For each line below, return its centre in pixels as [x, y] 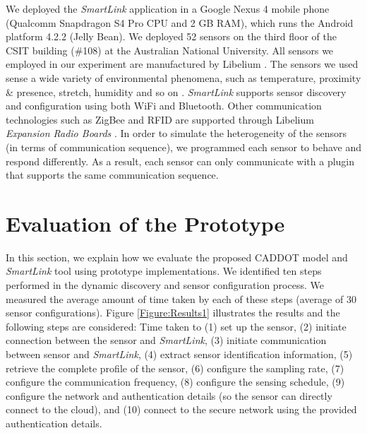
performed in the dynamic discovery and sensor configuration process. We [165, 285]
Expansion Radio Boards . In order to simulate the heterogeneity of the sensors [176, 133]
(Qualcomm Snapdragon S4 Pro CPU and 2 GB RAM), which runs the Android [180, 22]
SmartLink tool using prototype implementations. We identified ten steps [164, 271]
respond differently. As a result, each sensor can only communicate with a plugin [180, 161]
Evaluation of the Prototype [145, 223]
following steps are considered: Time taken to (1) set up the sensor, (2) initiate [176, 326]
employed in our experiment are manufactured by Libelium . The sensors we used [182, 64]
